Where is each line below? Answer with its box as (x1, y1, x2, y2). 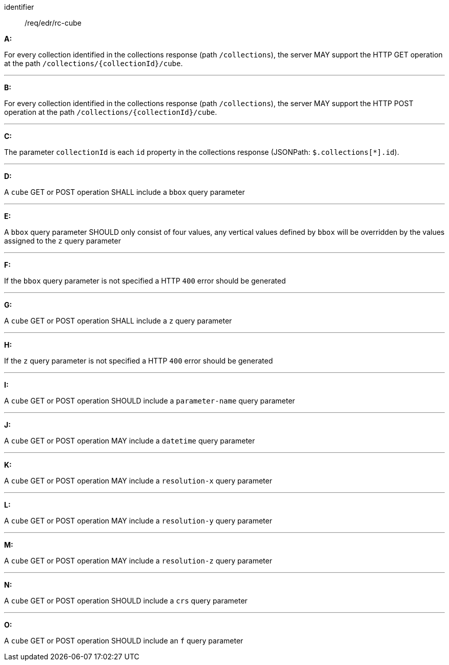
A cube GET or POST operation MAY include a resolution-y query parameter (4, 516, 272, 525)
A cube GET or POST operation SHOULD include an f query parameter (4, 636, 243, 645)
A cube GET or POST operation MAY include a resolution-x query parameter (4, 476, 272, 485)
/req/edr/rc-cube (25, 18, 81, 27)
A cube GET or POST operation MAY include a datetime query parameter (4, 436, 255, 445)
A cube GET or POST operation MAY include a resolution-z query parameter (4, 556, 272, 565)
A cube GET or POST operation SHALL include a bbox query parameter (4, 188, 245, 196)
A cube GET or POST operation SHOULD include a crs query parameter (4, 596, 248, 605)
